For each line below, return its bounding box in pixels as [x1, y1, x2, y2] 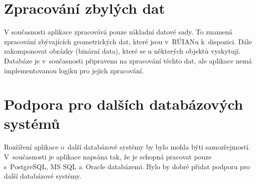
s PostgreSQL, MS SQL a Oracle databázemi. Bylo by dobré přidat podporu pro [4, 161, 250, 171]
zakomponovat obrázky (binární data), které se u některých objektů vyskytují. [4, 46, 241, 56]
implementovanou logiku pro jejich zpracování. [4, 65, 144, 75]
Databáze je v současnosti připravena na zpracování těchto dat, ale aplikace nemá [4, 55, 252, 65]
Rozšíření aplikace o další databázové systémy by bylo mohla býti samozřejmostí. [4, 142, 251, 152]
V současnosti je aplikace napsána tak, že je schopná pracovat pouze [4, 152, 212, 161]
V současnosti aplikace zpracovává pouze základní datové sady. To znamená [4, 27, 233, 37]
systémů [4, 113, 60, 133]
